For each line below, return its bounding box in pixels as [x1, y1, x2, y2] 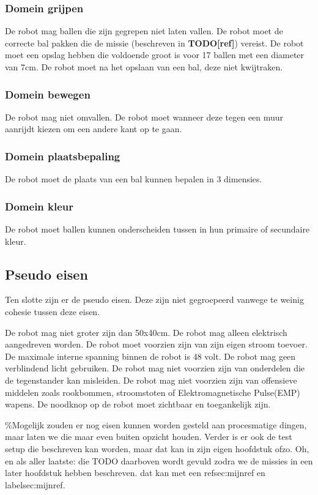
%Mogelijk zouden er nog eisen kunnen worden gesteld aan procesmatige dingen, [5, 418, 307, 431]
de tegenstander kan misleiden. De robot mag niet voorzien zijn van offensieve [5, 373, 297, 386]
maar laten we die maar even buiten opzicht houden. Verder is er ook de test [5, 430, 292, 443]
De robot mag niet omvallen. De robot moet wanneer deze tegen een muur [5, 110, 284, 123]
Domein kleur [5, 198, 74, 214]
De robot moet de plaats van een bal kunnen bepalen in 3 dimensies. [5, 173, 262, 185]
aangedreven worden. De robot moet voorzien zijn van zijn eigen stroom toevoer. [5, 338, 308, 351]
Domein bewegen [5, 86, 91, 102]
